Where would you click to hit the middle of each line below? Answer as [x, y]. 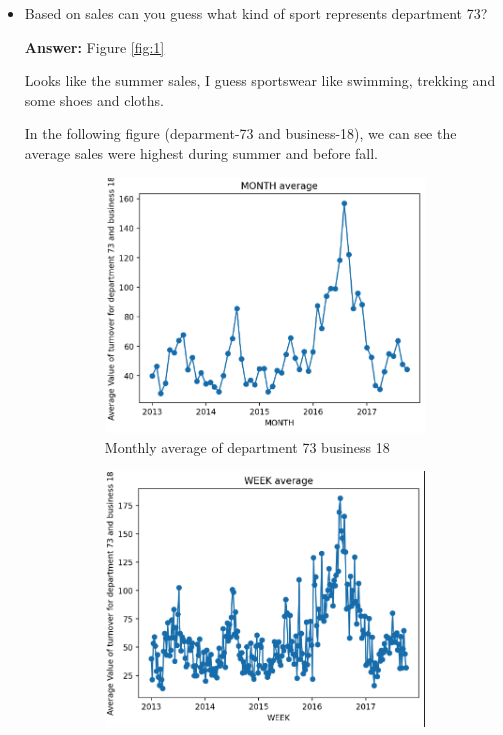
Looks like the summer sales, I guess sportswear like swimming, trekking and [260, 80]
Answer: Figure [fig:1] [94, 46]
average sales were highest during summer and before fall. [201, 152]
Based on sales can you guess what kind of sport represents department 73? [256, 13]
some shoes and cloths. [94, 99]
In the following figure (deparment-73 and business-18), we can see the [240, 133]
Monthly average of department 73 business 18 [247, 446]
